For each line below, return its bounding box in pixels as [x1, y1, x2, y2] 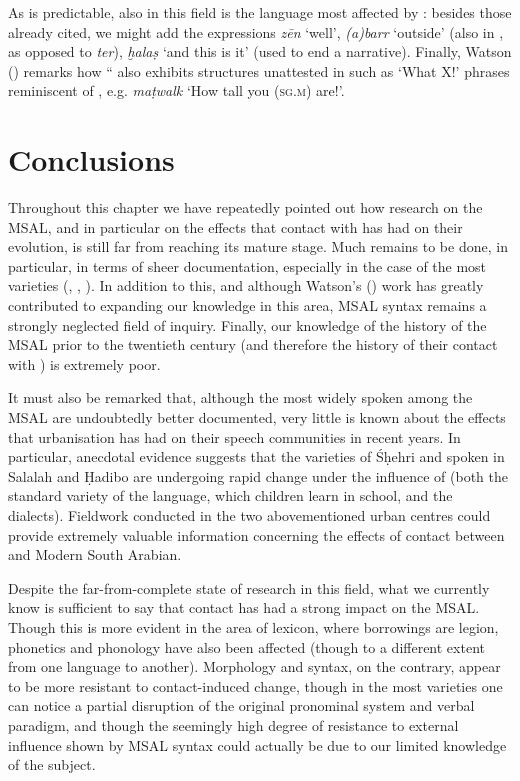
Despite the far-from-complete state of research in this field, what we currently [8, 577, 490, 598]
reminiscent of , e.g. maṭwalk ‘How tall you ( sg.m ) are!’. [8, 80, 345, 101]
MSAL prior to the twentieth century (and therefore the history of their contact [8, 334, 498, 355]
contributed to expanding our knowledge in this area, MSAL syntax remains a [8, 295, 487, 316]
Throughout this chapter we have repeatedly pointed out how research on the [8, 197, 483, 218]
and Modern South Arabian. [8, 544, 182, 565]
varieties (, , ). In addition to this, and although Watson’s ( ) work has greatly [8, 275, 484, 296]
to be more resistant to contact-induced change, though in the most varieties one [8, 675, 503, 696]
